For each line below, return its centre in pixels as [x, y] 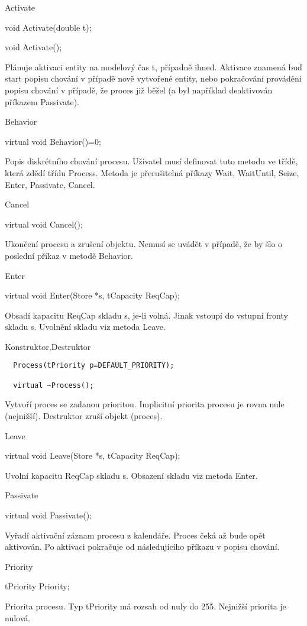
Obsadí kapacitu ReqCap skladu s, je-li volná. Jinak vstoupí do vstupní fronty [146, 315]
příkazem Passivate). [42, 101]
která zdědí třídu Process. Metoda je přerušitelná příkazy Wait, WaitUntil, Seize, [152, 172]
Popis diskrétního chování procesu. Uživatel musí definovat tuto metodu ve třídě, [151, 161]
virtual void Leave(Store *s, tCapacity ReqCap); [93, 455]
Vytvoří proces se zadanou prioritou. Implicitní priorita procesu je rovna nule [145, 404]
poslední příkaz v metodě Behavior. [69, 255]
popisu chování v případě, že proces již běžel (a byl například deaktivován [139, 90]
